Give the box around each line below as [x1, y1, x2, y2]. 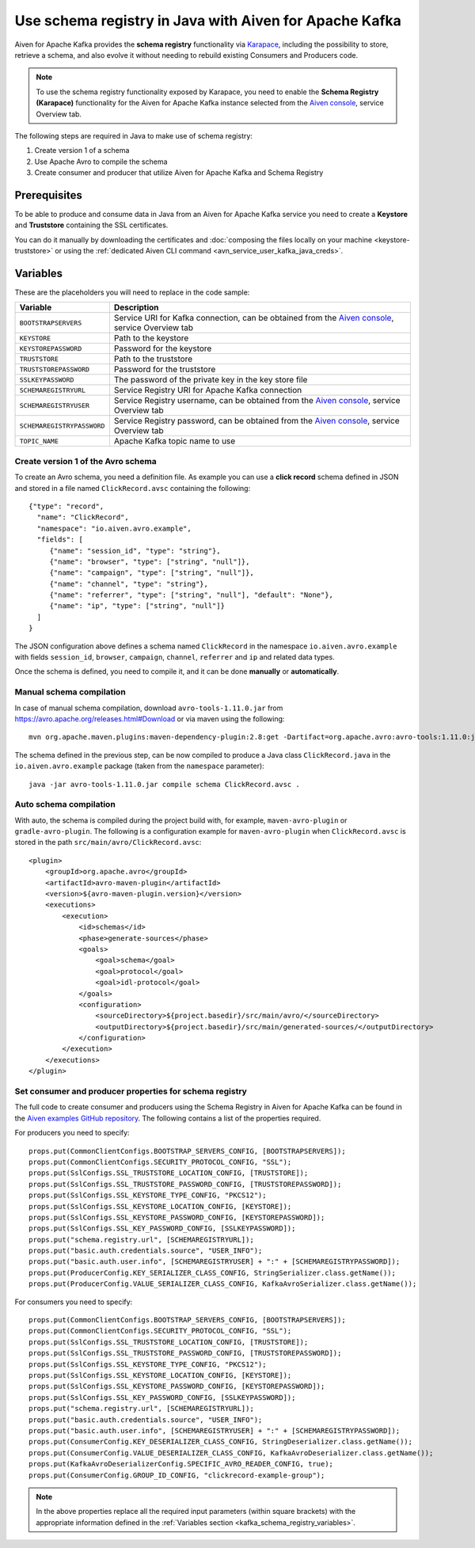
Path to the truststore [113, 353, 193, 364]
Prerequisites [14, 188, 82, 202]
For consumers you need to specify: [14, 1297, 133, 1306]
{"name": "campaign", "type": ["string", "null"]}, [49, 569, 255, 577]
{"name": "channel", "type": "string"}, [49, 579, 209, 588]
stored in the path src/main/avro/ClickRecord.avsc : [14, 838, 202, 847]
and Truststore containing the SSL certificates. [14, 220, 169, 230]
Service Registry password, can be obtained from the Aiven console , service [113, 416, 400, 427]
